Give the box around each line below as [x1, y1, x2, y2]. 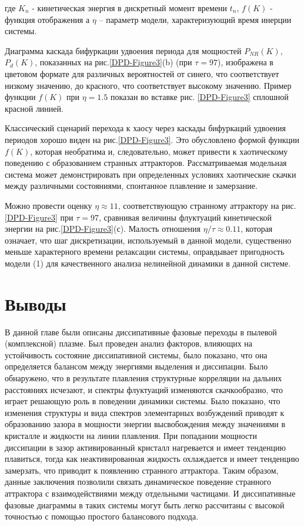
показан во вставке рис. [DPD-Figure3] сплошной [110, 91, 289, 103]
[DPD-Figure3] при [5, 211, 74, 223]
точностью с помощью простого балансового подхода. [5, 510, 199, 522]
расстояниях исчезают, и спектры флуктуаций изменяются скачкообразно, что [5, 383, 283, 395]
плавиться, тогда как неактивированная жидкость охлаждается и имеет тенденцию [5, 452, 299, 465]
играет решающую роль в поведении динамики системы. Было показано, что [5, 395, 280, 407]
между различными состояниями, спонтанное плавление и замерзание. [5, 179, 258, 192]
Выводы [5, 291, 66, 315]
